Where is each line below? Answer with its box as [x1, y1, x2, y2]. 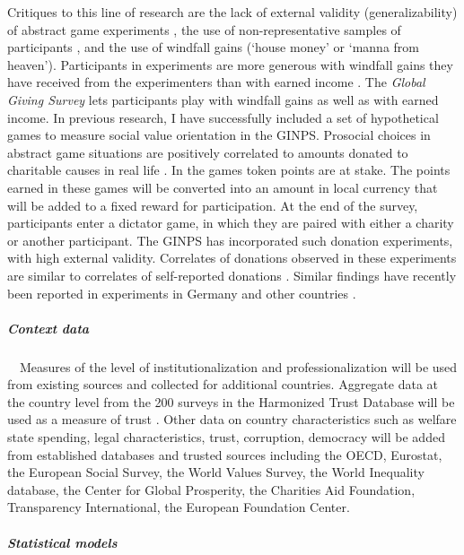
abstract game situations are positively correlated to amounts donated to [7, 143, 408, 161]
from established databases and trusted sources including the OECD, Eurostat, [7, 445, 442, 464]
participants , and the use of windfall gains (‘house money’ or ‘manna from [7, 38, 419, 56]
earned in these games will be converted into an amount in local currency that [7, 178, 438, 196]
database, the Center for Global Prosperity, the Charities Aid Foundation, [7, 480, 416, 499]
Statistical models [7, 533, 118, 551]
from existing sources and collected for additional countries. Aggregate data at [7, 375, 439, 394]
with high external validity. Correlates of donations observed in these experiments [7, 248, 457, 267]
